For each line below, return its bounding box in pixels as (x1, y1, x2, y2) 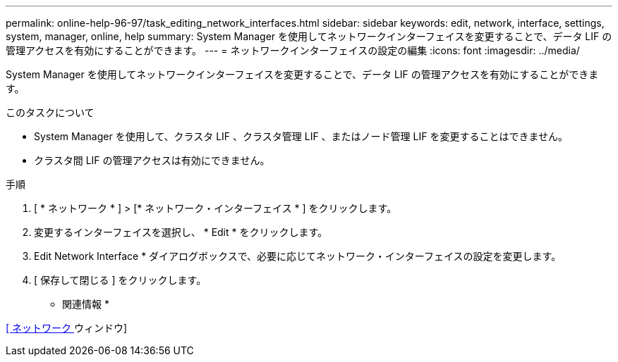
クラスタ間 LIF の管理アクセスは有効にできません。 (34, 154, 270, 166)
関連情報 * (62, 298, 109, 310)
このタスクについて (6, 106, 95, 118)
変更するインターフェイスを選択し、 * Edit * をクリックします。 (34, 226, 328, 238)
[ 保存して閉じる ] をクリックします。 (34, 274, 207, 286)
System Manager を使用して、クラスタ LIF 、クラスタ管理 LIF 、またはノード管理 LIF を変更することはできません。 (34, 130, 568, 142)
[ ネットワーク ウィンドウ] (6, 322, 128, 334)
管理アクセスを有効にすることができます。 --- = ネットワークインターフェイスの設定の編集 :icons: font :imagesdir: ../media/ (6, 44, 580, 56)
